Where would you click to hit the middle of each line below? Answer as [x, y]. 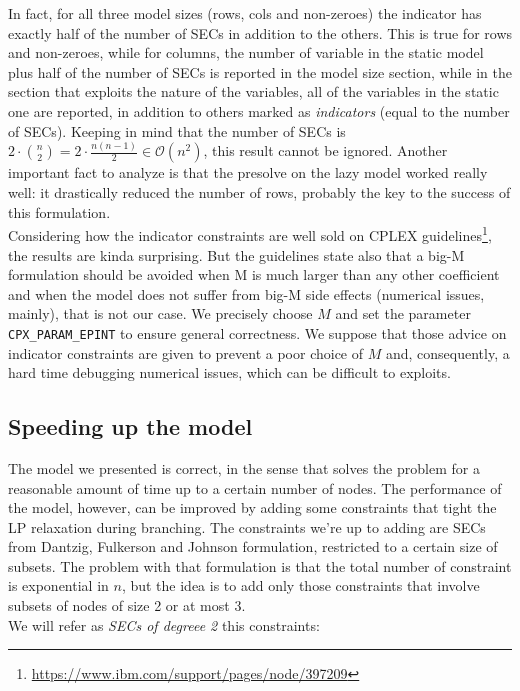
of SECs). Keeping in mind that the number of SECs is [177, 130]
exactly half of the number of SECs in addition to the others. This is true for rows [260, 32]
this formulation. [59, 211]
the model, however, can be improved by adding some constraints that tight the [252, 507]
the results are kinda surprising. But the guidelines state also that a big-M [236, 254]
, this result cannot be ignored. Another [325, 150]
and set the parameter [403, 313]
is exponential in [58, 585]
